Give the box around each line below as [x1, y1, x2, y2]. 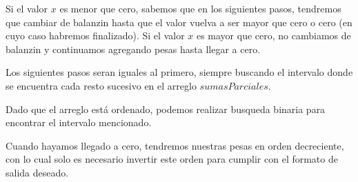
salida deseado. [6, 165, 69, 179]
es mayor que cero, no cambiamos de [196, 28, 351, 43]
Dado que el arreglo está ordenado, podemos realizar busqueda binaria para [6, 101, 326, 116]
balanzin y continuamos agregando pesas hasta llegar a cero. [6, 41, 261, 56]
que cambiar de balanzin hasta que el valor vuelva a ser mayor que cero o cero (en [6, 14, 352, 29]
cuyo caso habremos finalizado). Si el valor [6, 28, 185, 43]
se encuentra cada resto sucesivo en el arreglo [6, 78, 197, 92]
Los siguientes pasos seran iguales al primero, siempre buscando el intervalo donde [6, 65, 353, 79]
